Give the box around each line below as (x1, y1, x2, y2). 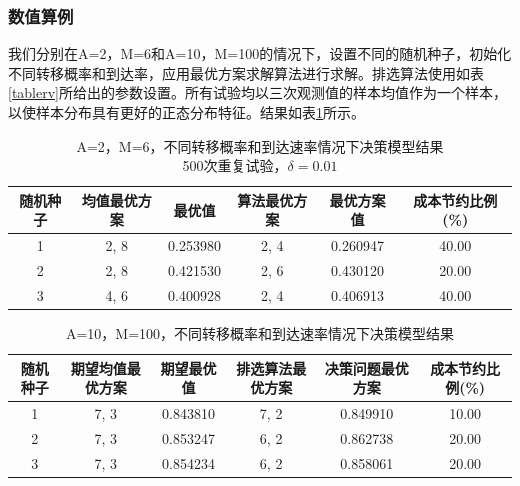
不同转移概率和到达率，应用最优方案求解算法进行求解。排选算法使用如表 (8, 62, 484, 83)
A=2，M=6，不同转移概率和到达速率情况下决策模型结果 (76, 135, 444, 156)
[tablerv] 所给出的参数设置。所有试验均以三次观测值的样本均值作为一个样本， (8, 82, 508, 103)
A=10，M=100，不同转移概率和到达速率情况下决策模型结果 (65, 323, 455, 343)
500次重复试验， (182, 155, 288, 176)
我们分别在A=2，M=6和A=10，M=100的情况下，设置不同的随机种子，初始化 (8, 43, 512, 64)
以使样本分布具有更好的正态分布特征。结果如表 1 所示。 (8, 102, 365, 122)
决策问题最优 (324, 357, 409, 378)
